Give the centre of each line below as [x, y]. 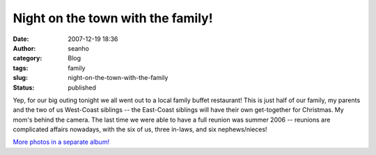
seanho [79, 48]
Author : [24, 48]
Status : [24, 88]
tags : [21, 68]
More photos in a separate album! [61, 142]
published [82, 88]
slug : [20, 78]
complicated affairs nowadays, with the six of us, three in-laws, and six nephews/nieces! [140, 129]
